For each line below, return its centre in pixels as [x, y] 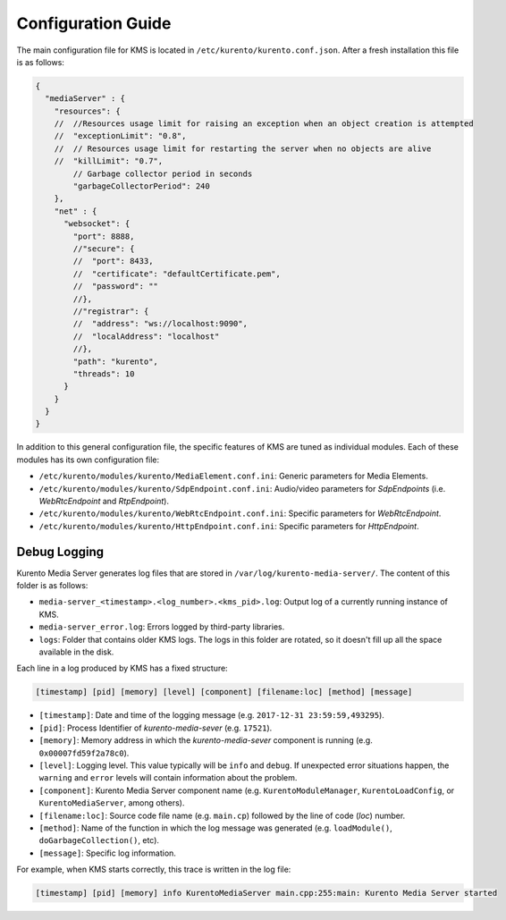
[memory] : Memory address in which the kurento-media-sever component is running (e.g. [206, 740]
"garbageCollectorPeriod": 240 [141, 186]
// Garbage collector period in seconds [163, 173]
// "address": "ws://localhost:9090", [160, 324]
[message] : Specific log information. [107, 853]
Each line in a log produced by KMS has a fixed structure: [122, 668]
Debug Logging [60, 551]
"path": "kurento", [115, 361]
